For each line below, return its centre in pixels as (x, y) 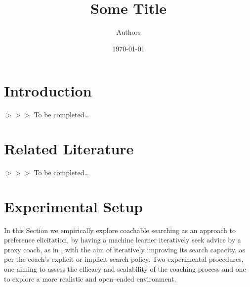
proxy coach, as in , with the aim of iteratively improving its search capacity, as (125, 249)
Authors (128, 32)
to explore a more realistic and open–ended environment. (90, 278)
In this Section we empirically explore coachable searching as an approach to (120, 230)
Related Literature (69, 149)
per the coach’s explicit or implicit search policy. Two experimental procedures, (124, 259)
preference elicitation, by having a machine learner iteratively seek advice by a (123, 240)
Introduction (48, 91)
